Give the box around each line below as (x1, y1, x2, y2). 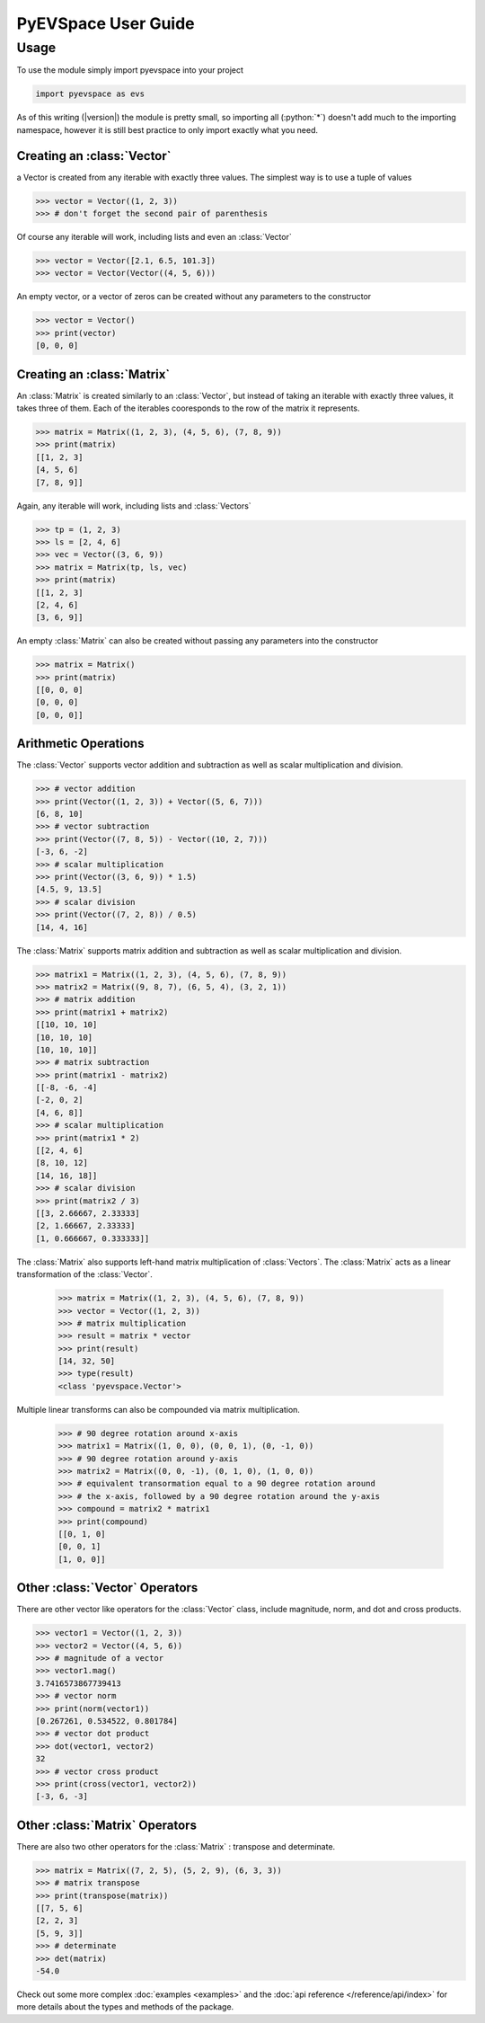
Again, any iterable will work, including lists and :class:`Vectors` (16, 500, 251, 511)
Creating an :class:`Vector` (16, 148, 172, 164)
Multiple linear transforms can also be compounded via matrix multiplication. (16, 1404, 301, 1415)
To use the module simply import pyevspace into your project (16, 65, 244, 75)
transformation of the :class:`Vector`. (16, 1269, 153, 1280)
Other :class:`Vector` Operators (16, 1580, 198, 1595)
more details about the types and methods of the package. (16, 2001, 234, 2012)
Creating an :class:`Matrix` (16, 367, 171, 382)
